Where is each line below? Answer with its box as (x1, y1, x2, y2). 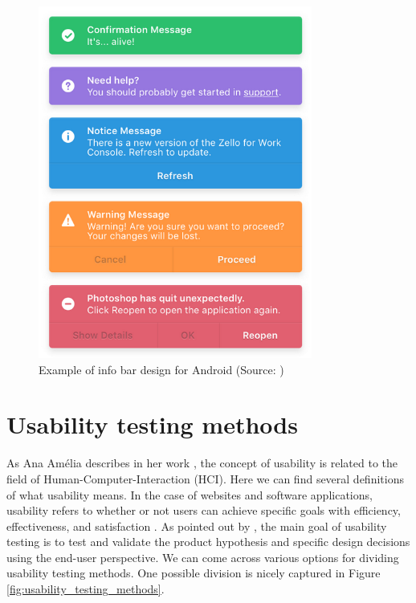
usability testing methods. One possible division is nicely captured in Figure (6, 564, 381, 581)
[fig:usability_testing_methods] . (6, 581, 165, 597)
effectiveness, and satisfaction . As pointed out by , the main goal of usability (6, 517, 387, 534)
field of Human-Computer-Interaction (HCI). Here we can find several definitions (6, 470, 404, 487)
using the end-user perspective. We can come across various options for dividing (6, 548, 399, 565)
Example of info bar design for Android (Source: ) (39, 361, 284, 377)
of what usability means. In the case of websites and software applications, (6, 486, 373, 503)
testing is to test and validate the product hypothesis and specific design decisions (6, 533, 410, 550)
